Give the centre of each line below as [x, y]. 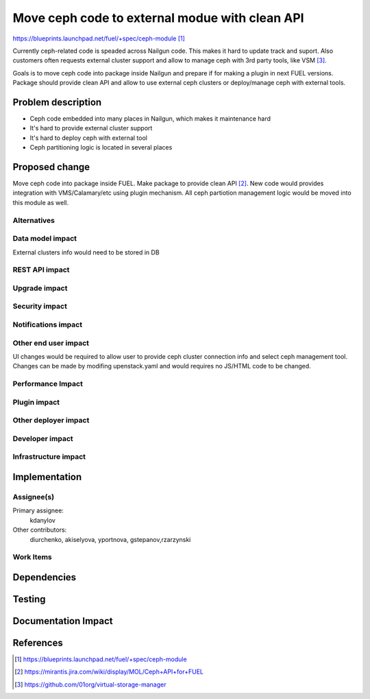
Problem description [57, 102]
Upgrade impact [40, 288]
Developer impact [43, 438]
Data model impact [45, 239]
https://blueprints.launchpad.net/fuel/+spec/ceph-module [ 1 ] [99, 38]
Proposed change [51, 167]
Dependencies [45, 577]
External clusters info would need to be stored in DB [86, 252]
